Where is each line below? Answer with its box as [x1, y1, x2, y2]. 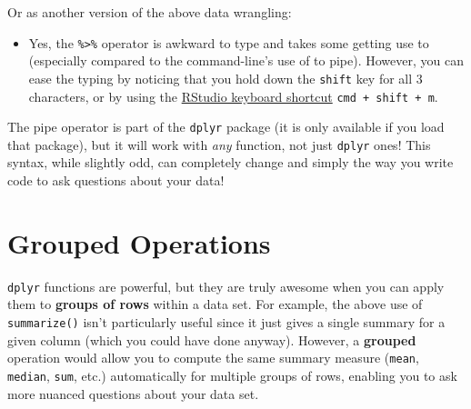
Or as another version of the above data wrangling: [7, 3, 292, 21]
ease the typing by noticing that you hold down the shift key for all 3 [28, 68, 423, 87]
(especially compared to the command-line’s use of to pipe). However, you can [28, 51, 465, 70]
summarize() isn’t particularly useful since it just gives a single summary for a [7, 313, 446, 332]
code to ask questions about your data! [7, 171, 225, 190]
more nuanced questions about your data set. [7, 384, 259, 403]
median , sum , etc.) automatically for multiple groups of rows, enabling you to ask [7, 365, 457, 384]
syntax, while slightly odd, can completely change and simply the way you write [7, 153, 454, 172]
